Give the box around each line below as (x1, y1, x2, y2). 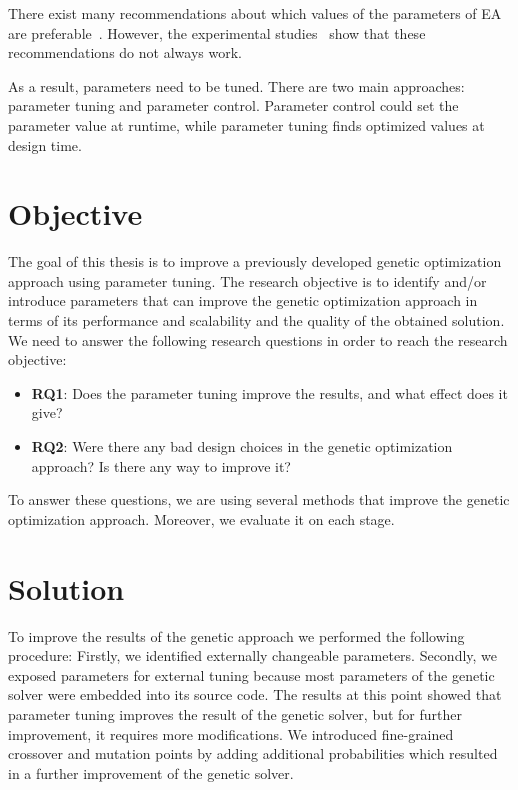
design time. (8, 134, 82, 155)
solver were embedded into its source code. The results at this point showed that (8, 684, 502, 705)
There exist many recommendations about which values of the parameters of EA (8, 3, 502, 23)
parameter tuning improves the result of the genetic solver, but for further (8, 703, 463, 724)
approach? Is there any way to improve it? (31, 455, 291, 476)
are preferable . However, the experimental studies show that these (8, 22, 426, 43)
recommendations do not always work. (8, 42, 242, 63)
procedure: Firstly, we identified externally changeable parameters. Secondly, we (8, 645, 498, 666)
